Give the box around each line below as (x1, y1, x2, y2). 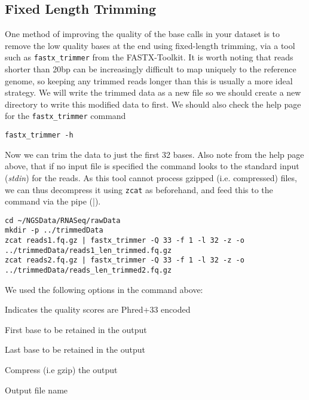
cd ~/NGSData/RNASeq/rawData (5, 216, 121, 225)
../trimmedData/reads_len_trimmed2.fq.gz (5, 266, 172, 275)
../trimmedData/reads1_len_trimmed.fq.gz (5, 246, 172, 255)
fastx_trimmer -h (5, 131, 74, 140)
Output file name (5, 383, 68, 396)
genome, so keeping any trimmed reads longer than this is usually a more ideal (5, 74, 293, 87)
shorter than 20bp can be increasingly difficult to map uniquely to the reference (5, 63, 296, 75)
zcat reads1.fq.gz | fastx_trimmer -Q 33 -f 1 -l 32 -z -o (5, 236, 244, 245)
